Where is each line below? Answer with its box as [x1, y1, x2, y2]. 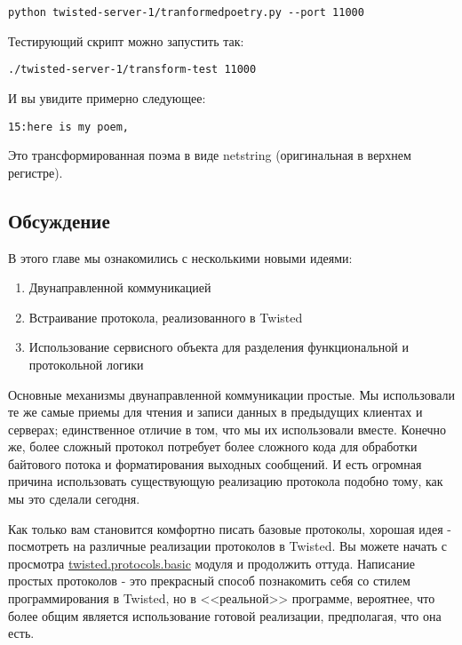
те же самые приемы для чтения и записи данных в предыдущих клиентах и [8, 402, 423, 421]
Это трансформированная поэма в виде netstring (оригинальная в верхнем [8, 146, 411, 164]
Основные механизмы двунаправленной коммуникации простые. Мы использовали [8, 385, 456, 403]
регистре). [8, 163, 63, 181]
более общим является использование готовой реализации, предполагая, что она [8, 606, 442, 625]
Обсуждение [8, 206, 110, 234]
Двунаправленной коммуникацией [28, 278, 211, 297]
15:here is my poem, [8, 120, 130, 133]
